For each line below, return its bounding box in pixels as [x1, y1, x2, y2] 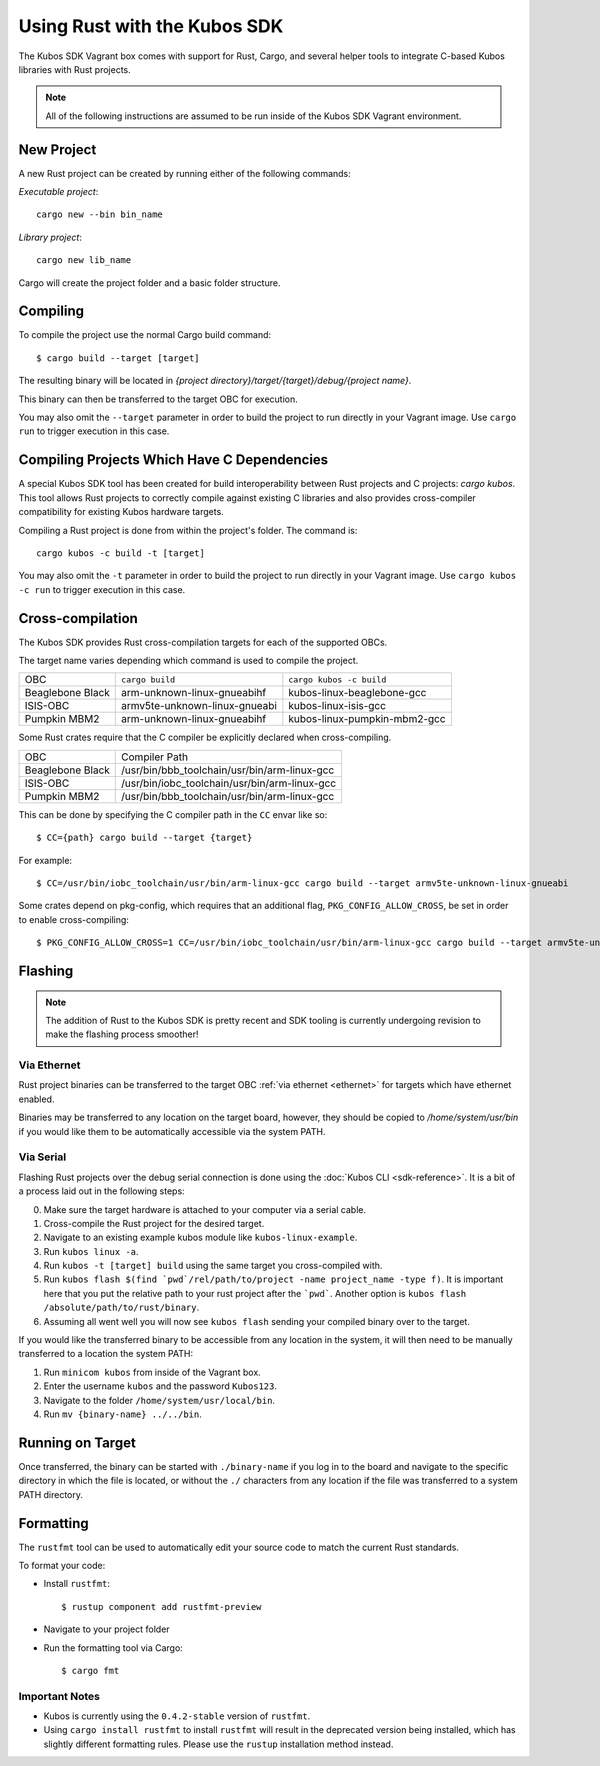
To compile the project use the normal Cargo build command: [18, 329, 272, 341]
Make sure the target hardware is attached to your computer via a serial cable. [43, 1203, 367, 1215]
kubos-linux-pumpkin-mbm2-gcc [288, 712, 446, 726]
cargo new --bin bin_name [36, 209, 164, 220]
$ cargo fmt [61, 1665, 120, 1676]
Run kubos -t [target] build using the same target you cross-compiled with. [43, 1260, 383, 1272]
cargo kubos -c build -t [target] [36, 547, 205, 559]
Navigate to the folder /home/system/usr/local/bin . [43, 1394, 275, 1406]
